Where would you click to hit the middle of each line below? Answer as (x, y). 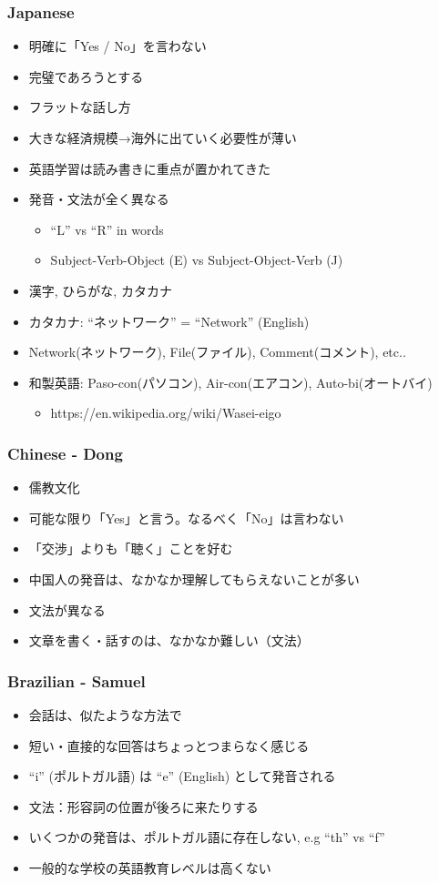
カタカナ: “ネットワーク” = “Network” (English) (169, 321)
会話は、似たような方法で (105, 714)
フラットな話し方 (80, 107)
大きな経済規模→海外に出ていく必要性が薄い (163, 137)
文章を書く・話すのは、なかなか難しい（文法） (169, 640)
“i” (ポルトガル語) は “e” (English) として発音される (182, 776)
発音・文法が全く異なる (99, 199)
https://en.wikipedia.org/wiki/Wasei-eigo (166, 413)
